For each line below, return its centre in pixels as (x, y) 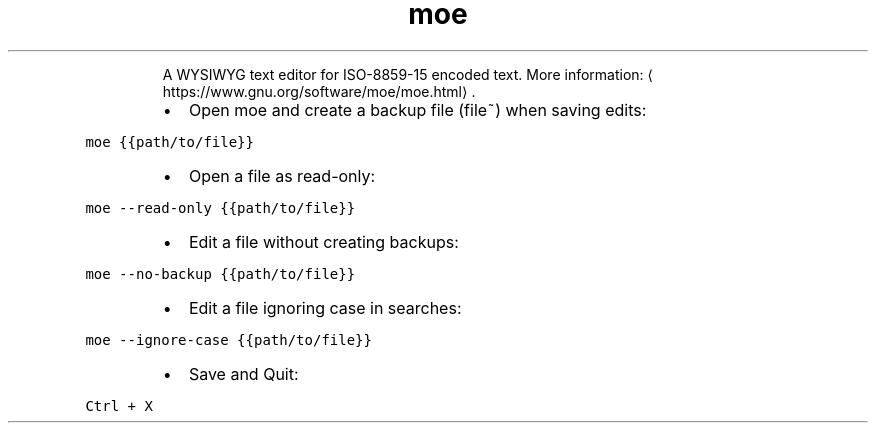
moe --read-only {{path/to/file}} (220, 207)
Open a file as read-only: (282, 175)
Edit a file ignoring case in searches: (325, 307)
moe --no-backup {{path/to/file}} (220, 273)
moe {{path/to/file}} (169, 141)
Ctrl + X (119, 405)
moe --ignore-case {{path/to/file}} (228, 339)
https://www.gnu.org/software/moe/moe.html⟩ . (319, 91)
